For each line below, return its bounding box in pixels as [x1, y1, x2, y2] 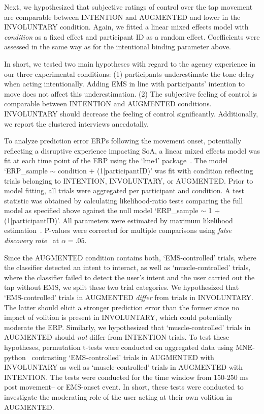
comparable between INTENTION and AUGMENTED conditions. [4, 98, 212, 109]
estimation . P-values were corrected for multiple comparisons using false [4, 225, 232, 235]
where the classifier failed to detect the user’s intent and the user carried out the [4, 272, 255, 282]
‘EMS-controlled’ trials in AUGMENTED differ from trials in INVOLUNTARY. [4, 292, 253, 303]
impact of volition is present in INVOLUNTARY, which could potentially [4, 312, 233, 322]
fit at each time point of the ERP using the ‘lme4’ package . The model [4, 155, 228, 166]
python [4, 351, 26, 362]
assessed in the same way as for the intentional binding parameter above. [4, 41, 231, 52]
